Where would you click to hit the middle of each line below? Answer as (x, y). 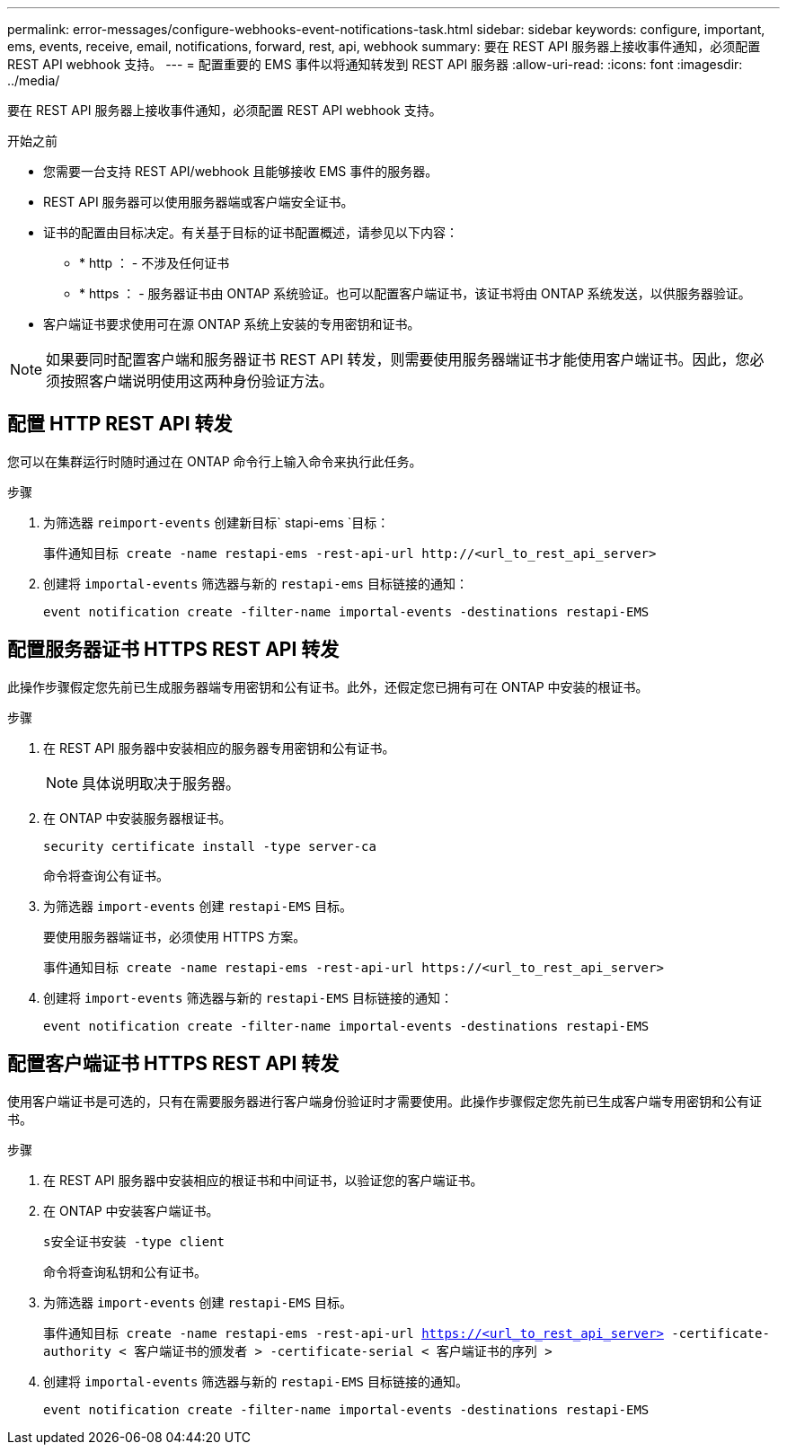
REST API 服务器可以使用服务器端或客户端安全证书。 (199, 202)
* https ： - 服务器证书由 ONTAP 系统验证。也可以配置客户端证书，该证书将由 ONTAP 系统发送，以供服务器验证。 (415, 293)
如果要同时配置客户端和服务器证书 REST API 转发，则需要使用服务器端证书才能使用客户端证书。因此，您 (398, 359)
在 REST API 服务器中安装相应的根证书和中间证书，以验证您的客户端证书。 (263, 1180)
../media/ (34, 80)
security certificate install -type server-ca (210, 846)
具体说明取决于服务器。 (161, 783)
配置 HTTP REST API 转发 (120, 424)
